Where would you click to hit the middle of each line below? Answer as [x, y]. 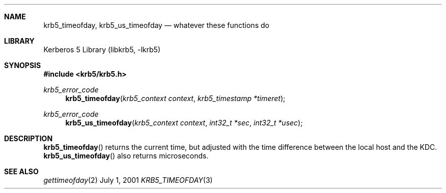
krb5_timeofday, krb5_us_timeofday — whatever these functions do [156, 25]
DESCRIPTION [29, 138]
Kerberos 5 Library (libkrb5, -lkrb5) [102, 50]
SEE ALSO [21, 171]
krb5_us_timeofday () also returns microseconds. [126, 156]
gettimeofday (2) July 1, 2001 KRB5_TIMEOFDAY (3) [128, 180]
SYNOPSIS [23, 65]
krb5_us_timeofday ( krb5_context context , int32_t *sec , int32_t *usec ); [184, 123]
